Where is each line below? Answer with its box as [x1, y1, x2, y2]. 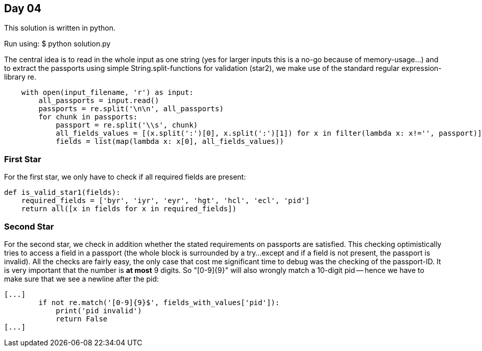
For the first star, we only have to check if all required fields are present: [4, 172, 246, 182]
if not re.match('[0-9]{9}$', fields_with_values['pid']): [38, 298, 280, 307]
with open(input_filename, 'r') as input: [21, 88, 194, 97]
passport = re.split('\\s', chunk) [56, 121, 198, 130]
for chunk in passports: [38, 113, 138, 121]
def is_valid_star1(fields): [4, 188, 120, 197]
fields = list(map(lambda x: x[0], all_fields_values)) [56, 137, 284, 146]
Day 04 [4, 2, 41, 15]
